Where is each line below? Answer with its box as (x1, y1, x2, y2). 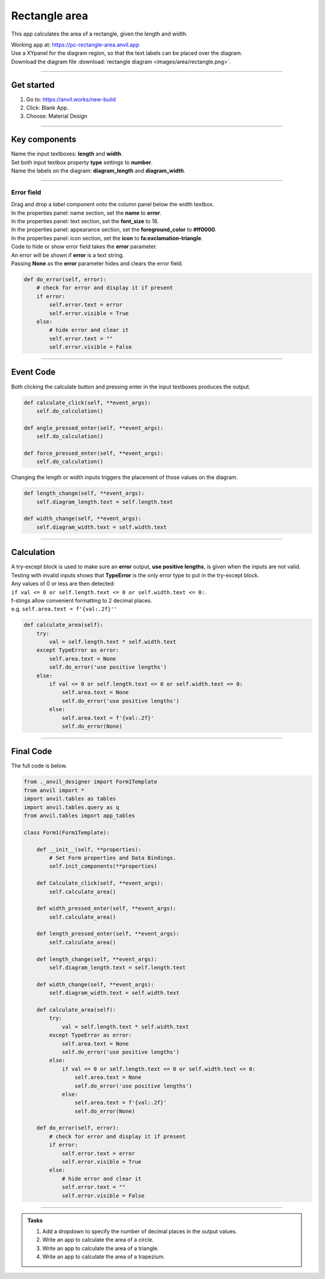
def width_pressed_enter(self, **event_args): (36, 905, 177, 912)
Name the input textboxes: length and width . (11, 150, 123, 157)
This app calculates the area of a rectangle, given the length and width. (11, 30, 188, 37)
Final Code (11, 746, 52, 757)
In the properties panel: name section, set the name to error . (11, 209, 162, 217)
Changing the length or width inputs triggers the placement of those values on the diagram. (11, 474, 238, 481)
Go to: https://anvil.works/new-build (26, 95, 116, 103)
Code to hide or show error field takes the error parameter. (11, 243, 158, 250)
